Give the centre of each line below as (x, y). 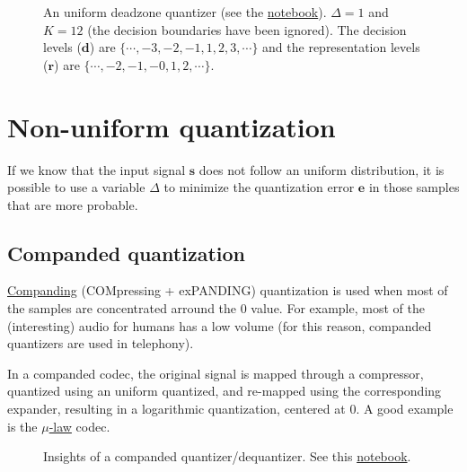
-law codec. (79, 426)
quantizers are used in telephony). (101, 343)
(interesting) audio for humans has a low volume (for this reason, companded (220, 325)
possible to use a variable (76, 187)
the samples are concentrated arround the (122, 308)
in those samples (414, 187)
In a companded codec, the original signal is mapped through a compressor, (216, 373)
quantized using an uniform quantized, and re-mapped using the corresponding (225, 391)
